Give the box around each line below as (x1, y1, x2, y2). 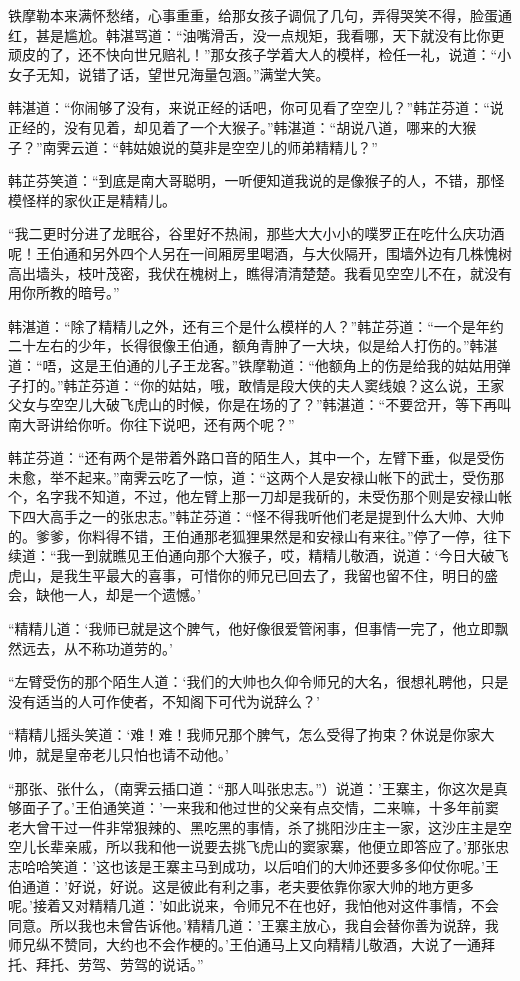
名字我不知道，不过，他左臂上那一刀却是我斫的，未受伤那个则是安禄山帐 (35, 486, 512, 507)
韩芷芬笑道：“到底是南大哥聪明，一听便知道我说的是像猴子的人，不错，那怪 (8, 170, 505, 191)
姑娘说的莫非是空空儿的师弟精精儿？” (133, 136, 378, 157)
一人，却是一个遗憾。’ (63, 584, 201, 605)
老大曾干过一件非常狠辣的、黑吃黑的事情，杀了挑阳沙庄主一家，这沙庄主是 (8, 816, 498, 837)
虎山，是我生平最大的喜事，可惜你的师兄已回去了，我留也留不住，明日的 (8, 564, 484, 585)
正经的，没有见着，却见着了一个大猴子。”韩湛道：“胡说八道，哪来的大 (8, 116, 463, 137)
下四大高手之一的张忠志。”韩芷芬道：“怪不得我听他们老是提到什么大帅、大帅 (8, 506, 505, 527)
